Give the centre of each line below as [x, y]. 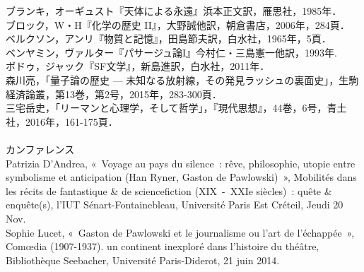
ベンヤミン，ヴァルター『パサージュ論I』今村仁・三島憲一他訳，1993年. [171, 52]
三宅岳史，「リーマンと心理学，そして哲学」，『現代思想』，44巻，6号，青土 [176, 108]
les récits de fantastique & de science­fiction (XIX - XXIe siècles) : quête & [169, 190]
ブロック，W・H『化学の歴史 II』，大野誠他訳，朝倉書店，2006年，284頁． [178, 24]
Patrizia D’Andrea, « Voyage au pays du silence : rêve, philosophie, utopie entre [181, 163]
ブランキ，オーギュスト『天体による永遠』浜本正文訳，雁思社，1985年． [174, 11]
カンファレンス [40, 149]
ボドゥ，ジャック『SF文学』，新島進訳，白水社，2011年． [138, 66]
